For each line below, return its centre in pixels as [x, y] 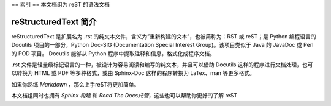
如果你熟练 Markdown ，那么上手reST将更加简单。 [75, 84]
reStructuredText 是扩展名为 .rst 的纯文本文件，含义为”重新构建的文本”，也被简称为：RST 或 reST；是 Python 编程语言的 [164, 36]
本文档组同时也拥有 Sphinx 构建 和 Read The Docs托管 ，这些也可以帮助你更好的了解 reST [124, 96]
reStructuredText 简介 [54, 22]
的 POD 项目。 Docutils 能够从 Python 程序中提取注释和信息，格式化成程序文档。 [113, 53]
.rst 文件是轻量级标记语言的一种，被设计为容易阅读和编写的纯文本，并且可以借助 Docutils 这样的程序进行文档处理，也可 [162, 65]
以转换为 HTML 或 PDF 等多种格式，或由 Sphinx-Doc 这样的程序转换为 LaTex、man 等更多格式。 [133, 73]
